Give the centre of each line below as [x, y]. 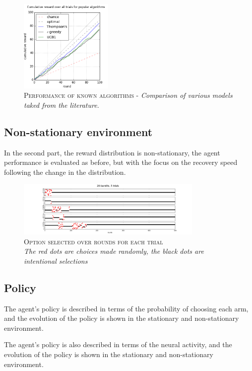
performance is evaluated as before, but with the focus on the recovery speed [121, 162]
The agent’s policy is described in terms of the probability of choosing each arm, [126, 308]
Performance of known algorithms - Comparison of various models [128, 95]
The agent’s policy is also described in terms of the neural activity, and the [118, 344]
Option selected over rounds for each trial [94, 241]
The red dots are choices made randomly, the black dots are [114, 251]
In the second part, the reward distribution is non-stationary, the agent [112, 152]
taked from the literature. [62, 105]
